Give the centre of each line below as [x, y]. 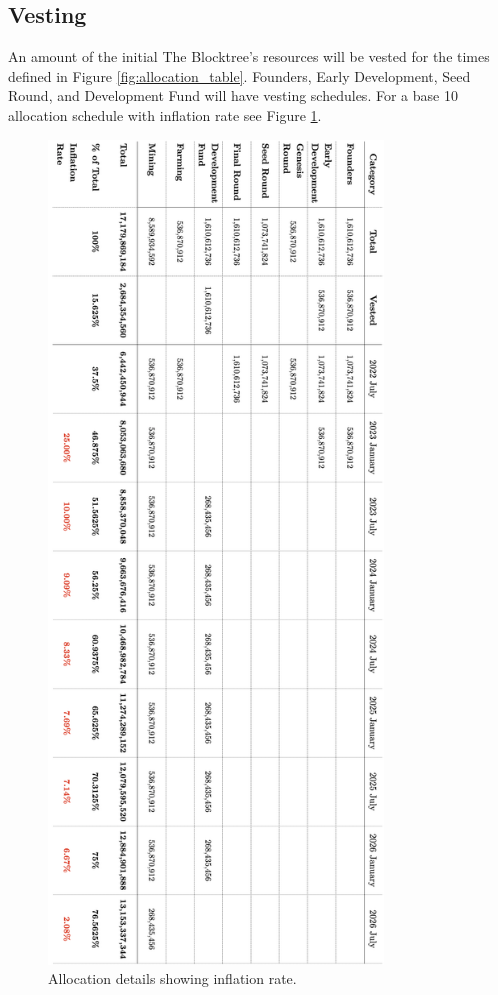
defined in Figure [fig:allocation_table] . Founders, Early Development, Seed [239, 75]
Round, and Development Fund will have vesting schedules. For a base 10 [233, 95]
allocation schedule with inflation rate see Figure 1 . [165, 114]
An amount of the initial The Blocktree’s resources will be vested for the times [249, 56]
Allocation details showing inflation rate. [172, 978]
